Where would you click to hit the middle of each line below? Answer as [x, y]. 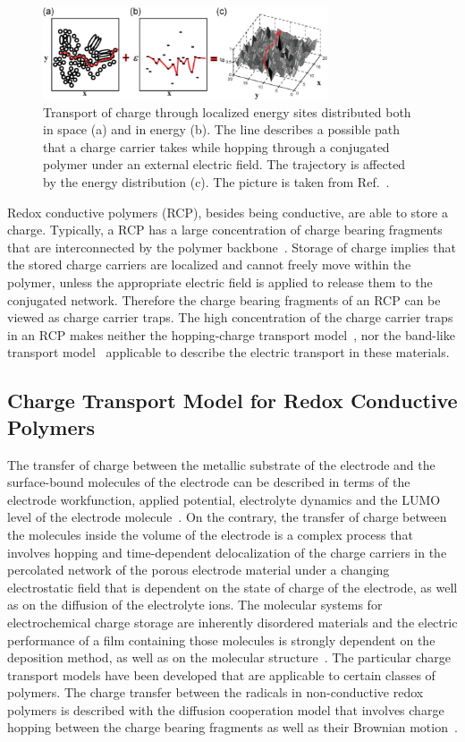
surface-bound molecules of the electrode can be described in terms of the [209, 482]
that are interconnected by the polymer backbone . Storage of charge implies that [232, 247]
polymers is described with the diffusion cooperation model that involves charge [226, 709]
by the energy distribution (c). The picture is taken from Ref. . [216, 182]
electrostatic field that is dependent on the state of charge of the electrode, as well [232, 587]
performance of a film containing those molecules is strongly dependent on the [221, 640]
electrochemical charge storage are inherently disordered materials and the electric [232, 622]
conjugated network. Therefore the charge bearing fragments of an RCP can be [224, 299]
